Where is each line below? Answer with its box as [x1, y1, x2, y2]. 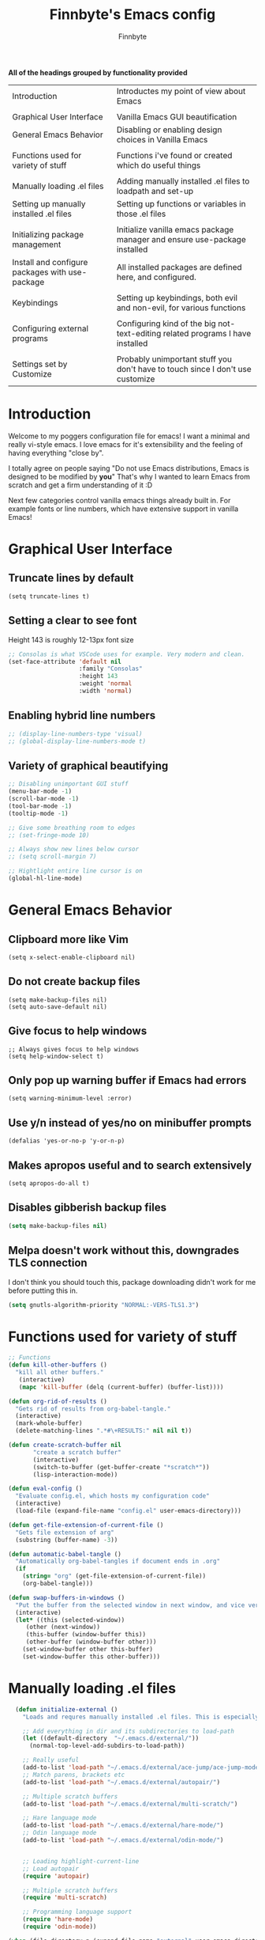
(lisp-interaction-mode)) [32, 1470, 118, 1479]
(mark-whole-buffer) [15, 1419, 83, 1427]
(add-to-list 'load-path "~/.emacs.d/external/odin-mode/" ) [22, 1836, 224, 1844]
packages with [12, 267, 67, 278]
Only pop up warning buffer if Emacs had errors [8, 1074, 247, 1087]
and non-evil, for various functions [116, 302, 246, 313]
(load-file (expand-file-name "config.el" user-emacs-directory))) [15, 1507, 242, 1515]
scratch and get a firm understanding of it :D [8, 480, 153, 490]
